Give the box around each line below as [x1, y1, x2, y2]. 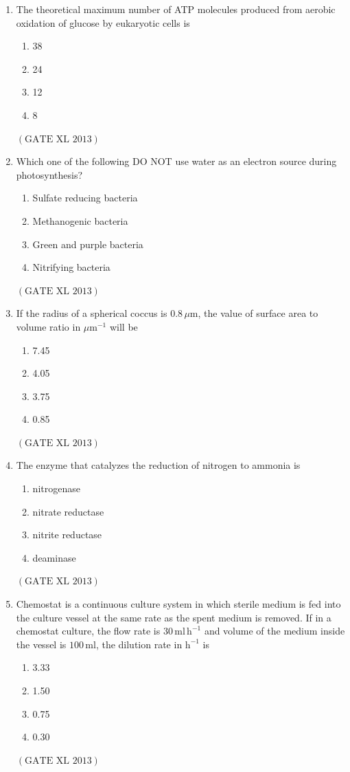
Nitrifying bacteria [32, 260, 110, 274]
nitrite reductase [32, 527, 102, 542]
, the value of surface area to [198, 306, 318, 320]
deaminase [32, 550, 76, 564]
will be [109, 319, 138, 333]
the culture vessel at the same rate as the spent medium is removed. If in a [16, 610, 331, 624]
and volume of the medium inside [204, 624, 345, 638]
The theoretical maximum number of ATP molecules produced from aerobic [16, 2, 336, 16]
